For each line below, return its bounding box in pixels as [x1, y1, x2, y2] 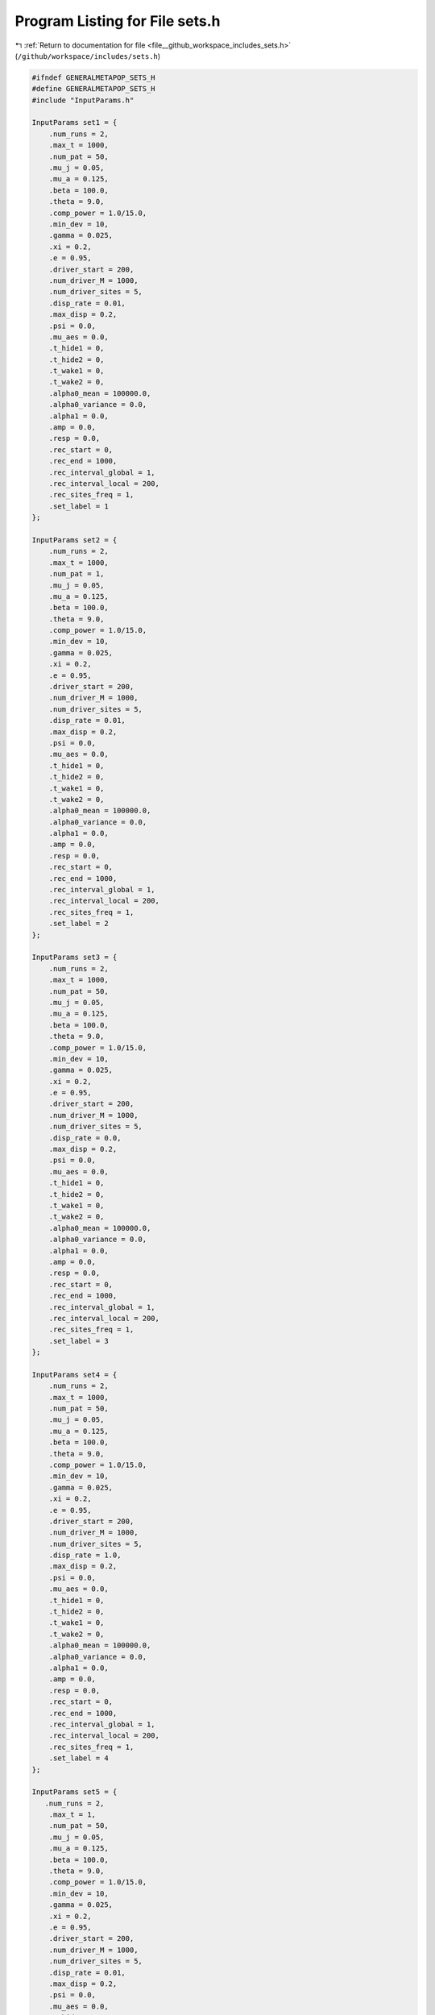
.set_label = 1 [48, 501, 109, 511]
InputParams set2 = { [31, 535, 118, 544]
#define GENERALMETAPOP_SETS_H [31, 85, 156, 93]
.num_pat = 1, [48, 569, 105, 579]
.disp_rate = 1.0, [48, 1551, 122, 1560]
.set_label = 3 [48, 1336, 109, 1345]
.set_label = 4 [48, 1754, 109, 1763]
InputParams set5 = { [31, 1788, 118, 1797]
